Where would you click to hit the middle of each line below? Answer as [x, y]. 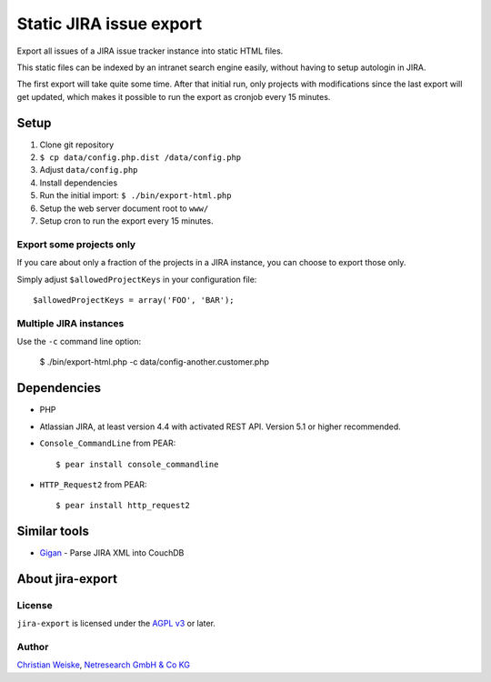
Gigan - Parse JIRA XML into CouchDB [112, 553]
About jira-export [67, 579]
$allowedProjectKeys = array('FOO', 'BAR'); [134, 300]
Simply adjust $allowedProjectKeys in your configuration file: [137, 279]
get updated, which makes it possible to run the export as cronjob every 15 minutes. [174, 96]
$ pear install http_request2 [123, 506]
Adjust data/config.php [89, 170]
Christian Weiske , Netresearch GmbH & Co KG [104, 665]
